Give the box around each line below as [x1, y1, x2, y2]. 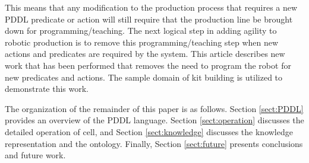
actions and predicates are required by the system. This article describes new [5, 47, 285, 60]
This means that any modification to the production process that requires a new [5, 1, 298, 13]
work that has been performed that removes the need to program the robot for [5, 59, 291, 71]
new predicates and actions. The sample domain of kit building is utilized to [5, 71, 283, 83]
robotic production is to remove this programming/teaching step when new [5, 36, 279, 48]
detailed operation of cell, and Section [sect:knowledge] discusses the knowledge [5, 125, 293, 138]
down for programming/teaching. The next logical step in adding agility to [5, 24, 277, 37]
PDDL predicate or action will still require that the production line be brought [5, 12, 293, 25]
